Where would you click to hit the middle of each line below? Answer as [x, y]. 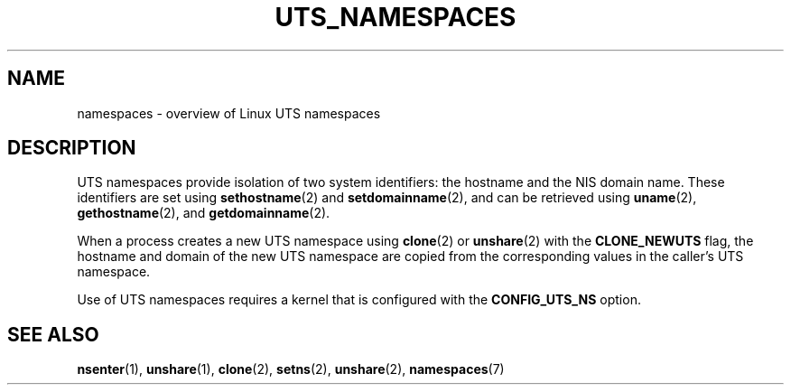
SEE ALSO [53, 334]
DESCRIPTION [72, 148]
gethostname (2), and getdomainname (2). [204, 213]
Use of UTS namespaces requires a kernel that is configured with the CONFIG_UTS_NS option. [359, 300]
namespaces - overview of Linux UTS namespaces [229, 113]
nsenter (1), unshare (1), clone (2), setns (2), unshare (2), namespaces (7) [291, 369]
